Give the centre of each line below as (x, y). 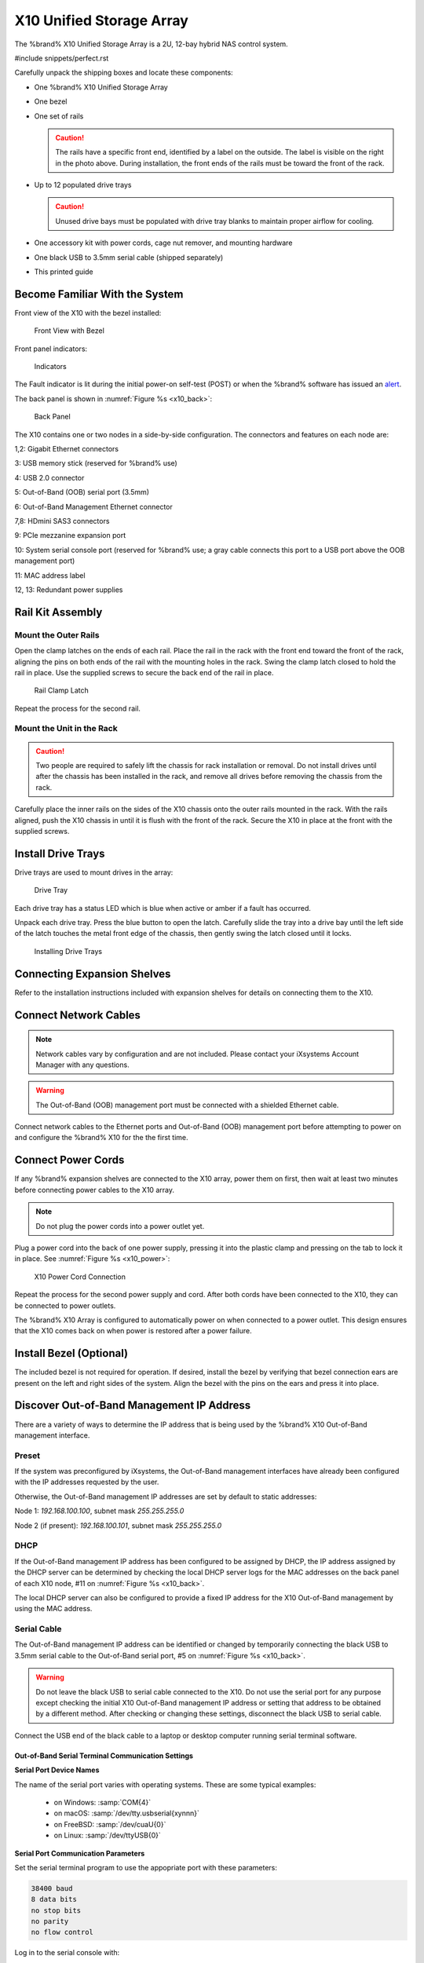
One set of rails (59, 116)
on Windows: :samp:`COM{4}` (102, 1802)
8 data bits (54, 1899)
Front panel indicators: (51, 349)
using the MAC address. (53, 1609)
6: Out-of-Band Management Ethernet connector (93, 506)
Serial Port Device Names (57, 1770)
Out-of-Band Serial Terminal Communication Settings (104, 1756)
